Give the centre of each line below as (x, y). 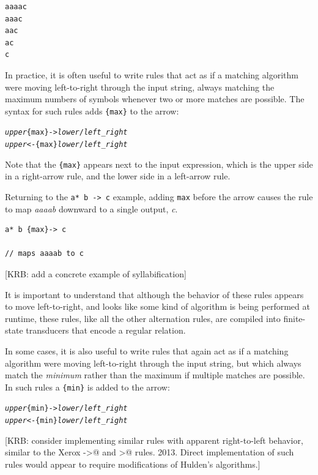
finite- (294, 318)
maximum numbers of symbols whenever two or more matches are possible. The (155, 99)
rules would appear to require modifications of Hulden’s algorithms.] (133, 464)
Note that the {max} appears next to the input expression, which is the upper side (159, 164)
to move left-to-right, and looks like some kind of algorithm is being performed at (157, 306)
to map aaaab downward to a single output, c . (91, 208)
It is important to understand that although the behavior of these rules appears (154, 294)
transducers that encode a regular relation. (106, 330)
